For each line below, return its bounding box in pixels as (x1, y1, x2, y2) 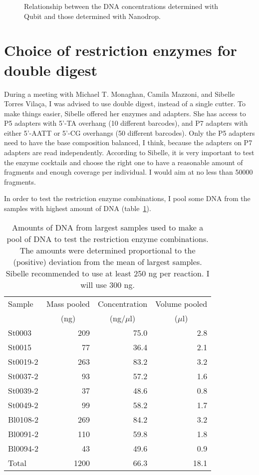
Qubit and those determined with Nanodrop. (24, 10, 161, 21)
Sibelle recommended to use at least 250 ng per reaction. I (5, 267, 210, 279)
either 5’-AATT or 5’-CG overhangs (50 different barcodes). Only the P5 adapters (4, 127, 255, 138)
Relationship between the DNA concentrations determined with (24, 1, 219, 11)
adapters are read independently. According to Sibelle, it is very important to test (4, 147, 255, 158)
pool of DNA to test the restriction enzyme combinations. (6, 233, 209, 244)
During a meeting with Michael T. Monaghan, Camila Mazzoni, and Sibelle (4, 88, 235, 99)
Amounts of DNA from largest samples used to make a (11, 221, 204, 233)
